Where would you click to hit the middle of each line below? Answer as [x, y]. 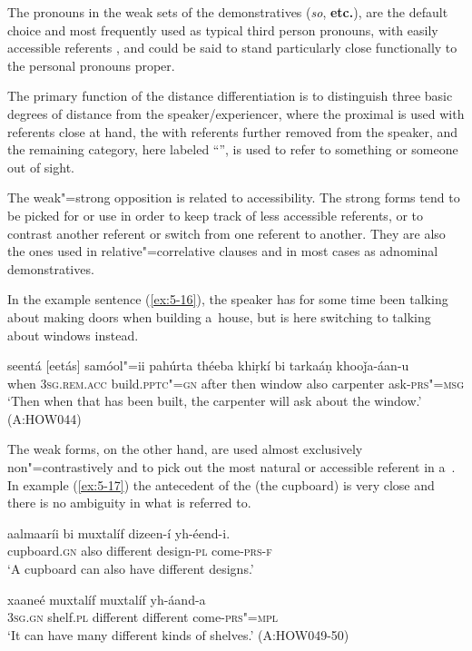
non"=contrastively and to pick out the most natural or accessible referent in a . [231, 467]
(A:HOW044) [44, 418]
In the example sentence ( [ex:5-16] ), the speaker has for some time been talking [228, 299]
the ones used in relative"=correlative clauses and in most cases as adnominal [223, 251]
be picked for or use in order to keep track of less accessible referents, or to [216, 215]
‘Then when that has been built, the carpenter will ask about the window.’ [215, 401]
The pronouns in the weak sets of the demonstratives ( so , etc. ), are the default [228, 12]
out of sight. [41, 167]
